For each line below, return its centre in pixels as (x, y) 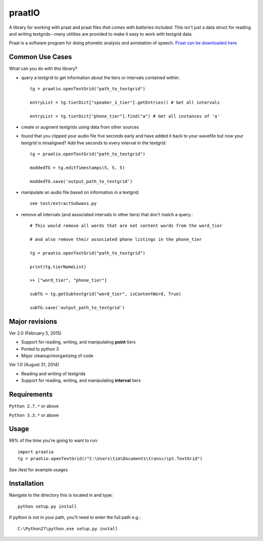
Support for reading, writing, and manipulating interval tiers (81, 381)
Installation (26, 484)
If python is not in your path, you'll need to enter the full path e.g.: (75, 518)
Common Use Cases (41, 57)
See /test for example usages (38, 470)
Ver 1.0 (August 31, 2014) (34, 365)
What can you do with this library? (43, 69)
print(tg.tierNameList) (58, 267)
